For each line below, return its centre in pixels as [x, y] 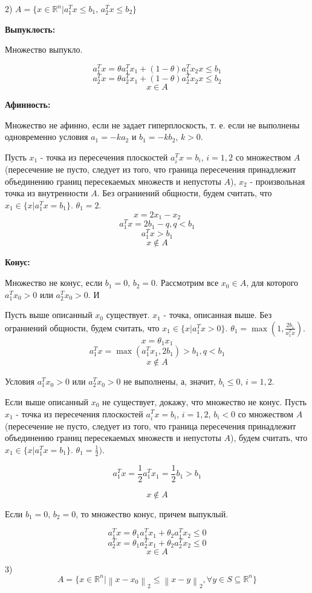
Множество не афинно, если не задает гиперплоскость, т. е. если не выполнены [152, 124]
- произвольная [278, 181]
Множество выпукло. [44, 49]
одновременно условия [47, 137]
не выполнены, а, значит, [170, 381]
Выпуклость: [30, 29]
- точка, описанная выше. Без [218, 315]
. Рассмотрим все [187, 283]
